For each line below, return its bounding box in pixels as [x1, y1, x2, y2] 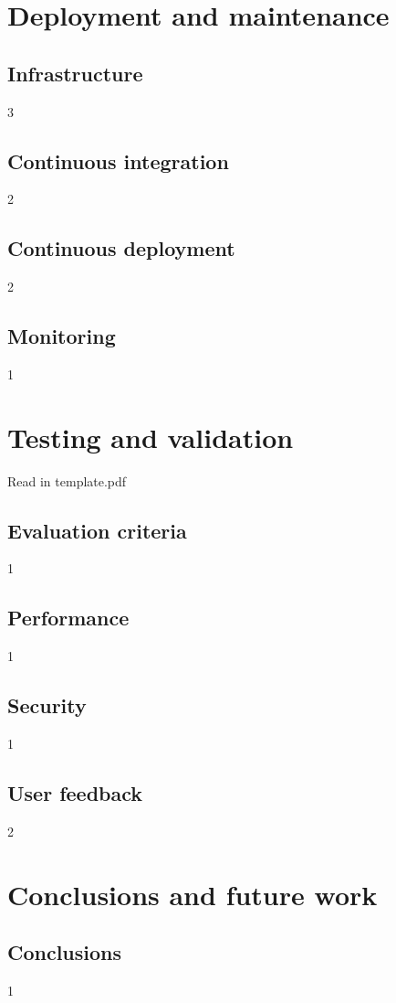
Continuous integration [7, 146, 229, 175]
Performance [7, 603, 130, 632]
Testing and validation [7, 418, 294, 455]
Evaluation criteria [7, 516, 187, 544]
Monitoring [7, 322, 116, 350]
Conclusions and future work [7, 875, 378, 912]
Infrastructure [7, 59, 143, 87]
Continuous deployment [7, 234, 235, 262]
